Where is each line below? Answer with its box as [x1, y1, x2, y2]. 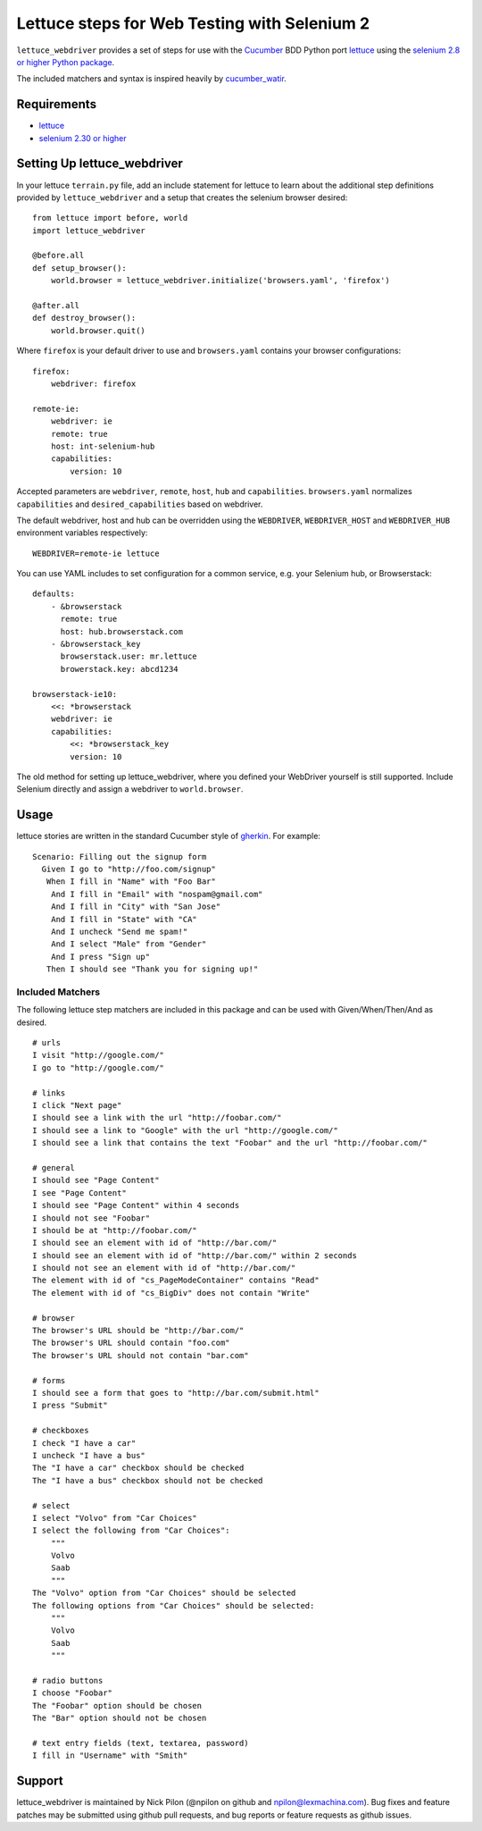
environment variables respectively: [16, 527, 148, 538]
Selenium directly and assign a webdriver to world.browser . [16, 784, 244, 794]
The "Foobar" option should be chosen [32, 1701, 203, 1710]
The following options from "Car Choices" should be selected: [32, 1600, 315, 1610]
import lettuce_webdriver [32, 225, 146, 236]
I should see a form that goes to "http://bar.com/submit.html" [32, 1388, 320, 1398]
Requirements [16, 97, 97, 112]
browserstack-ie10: [32, 689, 118, 699]
